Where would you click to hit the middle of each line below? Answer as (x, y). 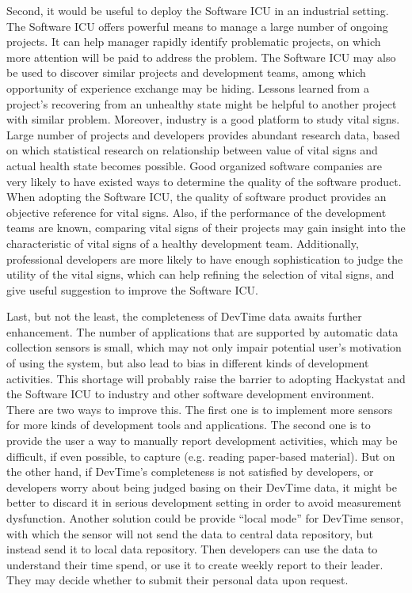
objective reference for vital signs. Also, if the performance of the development (196, 212)
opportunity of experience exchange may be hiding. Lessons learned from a (188, 87)
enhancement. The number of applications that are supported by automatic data (202, 331)
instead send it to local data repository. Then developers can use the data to (192, 549)
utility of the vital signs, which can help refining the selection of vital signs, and (200, 274)
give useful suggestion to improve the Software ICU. (133, 289)
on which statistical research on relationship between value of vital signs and (192, 150)
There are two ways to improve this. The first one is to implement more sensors (200, 409)
